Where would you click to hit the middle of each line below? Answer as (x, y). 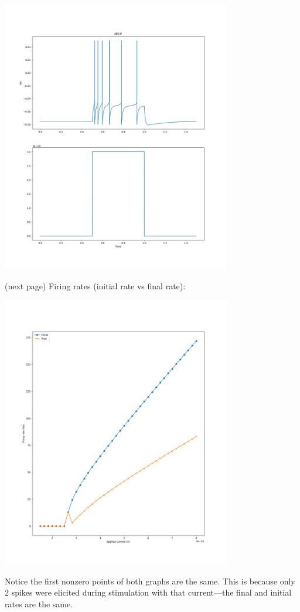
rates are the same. (39, 604)
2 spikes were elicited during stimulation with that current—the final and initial (148, 592)
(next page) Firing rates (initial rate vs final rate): (95, 285)
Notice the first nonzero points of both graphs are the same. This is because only (150, 581)
